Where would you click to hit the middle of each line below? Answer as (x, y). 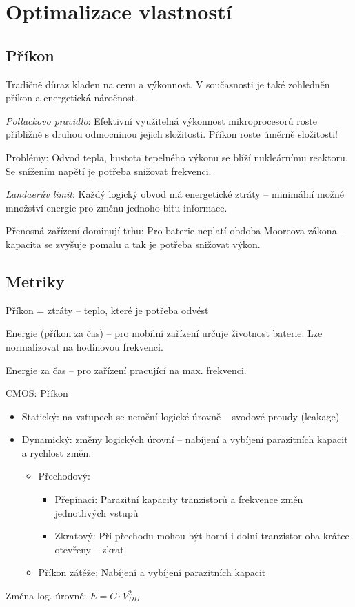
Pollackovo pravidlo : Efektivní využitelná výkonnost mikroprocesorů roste (161, 120)
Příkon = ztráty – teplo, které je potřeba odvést (107, 310)
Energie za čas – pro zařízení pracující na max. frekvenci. (126, 370)
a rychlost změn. (57, 452)
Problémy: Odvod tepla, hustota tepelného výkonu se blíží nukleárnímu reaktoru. (177, 157)
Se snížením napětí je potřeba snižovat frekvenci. (109, 171)
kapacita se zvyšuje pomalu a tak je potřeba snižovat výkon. (133, 244)
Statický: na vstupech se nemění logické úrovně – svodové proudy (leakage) (181, 416)
